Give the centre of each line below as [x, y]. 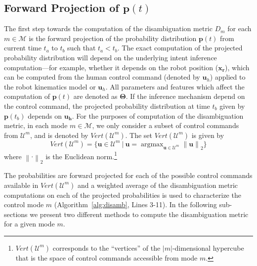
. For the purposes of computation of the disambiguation [158, 115]
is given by [208, 135]
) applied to [228, 77]
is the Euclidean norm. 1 [81, 155]
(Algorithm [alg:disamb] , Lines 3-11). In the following [135, 204]
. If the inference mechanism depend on [185, 96]
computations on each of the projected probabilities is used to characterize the [123, 195]
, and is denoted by [59, 135]
